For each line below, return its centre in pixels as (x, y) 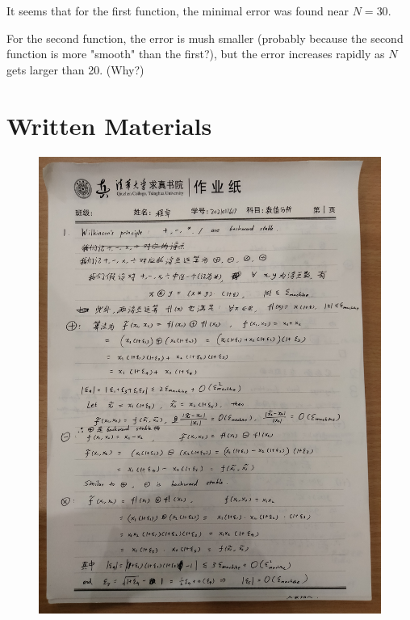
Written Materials (109, 125)
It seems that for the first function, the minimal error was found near (178, 11)
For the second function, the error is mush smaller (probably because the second (205, 38)
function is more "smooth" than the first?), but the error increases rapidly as (196, 54)
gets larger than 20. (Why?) (75, 69)
